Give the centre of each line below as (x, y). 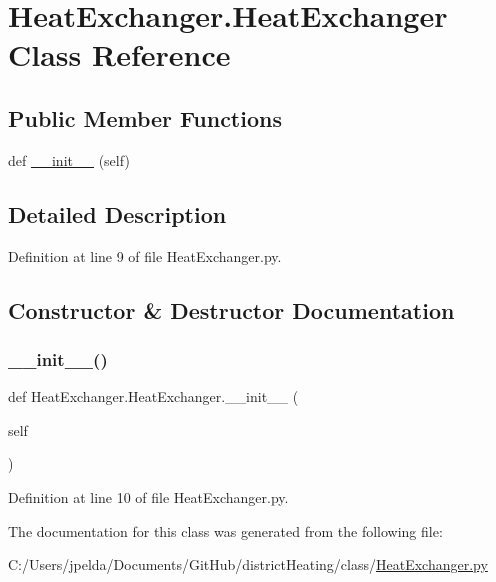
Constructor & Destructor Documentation (231, 309)
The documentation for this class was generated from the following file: (225, 530)
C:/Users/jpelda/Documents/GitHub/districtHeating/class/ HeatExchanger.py (248, 564)
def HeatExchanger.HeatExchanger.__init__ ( (153, 396)
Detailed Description (117, 213)
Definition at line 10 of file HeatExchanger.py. (148, 496)
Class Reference (119, 54)
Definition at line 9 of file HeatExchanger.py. (145, 255)
